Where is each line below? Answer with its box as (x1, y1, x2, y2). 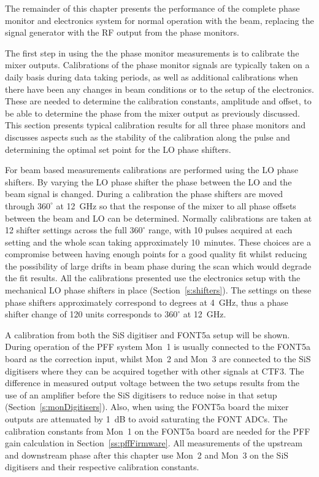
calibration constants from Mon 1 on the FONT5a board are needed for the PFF (5, 424, 310, 437)
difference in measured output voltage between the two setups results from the (5, 376, 299, 389)
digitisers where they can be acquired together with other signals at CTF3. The (5, 364, 304, 377)
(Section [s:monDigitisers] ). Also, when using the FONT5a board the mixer (5, 400, 289, 413)
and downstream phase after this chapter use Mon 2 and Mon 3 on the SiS (5, 448, 289, 461)
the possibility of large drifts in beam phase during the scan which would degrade (5, 259, 312, 272)
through (5, 199, 35, 212)
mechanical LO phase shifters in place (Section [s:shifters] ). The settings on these (5, 284, 312, 297)
